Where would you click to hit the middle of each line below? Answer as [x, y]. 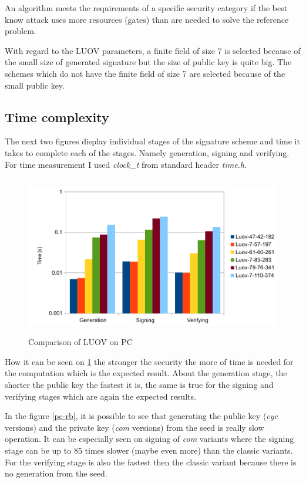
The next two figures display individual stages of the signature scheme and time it [152, 141]
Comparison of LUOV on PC [80, 342]
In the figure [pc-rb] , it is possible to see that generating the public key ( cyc [142, 416]
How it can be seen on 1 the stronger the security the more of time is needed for [149, 361]
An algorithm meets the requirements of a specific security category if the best [146, 8]
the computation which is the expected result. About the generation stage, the [146, 373]
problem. [21, 31]
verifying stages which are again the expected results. [100, 396]
